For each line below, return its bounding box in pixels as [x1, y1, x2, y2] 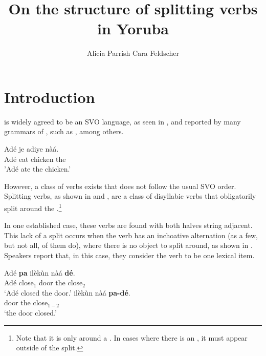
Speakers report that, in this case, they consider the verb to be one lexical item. [4, 250, 255, 261]
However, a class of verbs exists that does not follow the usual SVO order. [4, 180, 236, 191]
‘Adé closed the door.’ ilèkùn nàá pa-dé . [4, 287, 130, 298]
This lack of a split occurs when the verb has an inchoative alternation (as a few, [4, 229, 258, 240]
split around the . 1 [4, 201, 62, 213]
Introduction [4, 86, 95, 107]
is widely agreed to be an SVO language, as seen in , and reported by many [4, 116, 241, 127]
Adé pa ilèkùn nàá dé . [4, 267, 75, 278]
